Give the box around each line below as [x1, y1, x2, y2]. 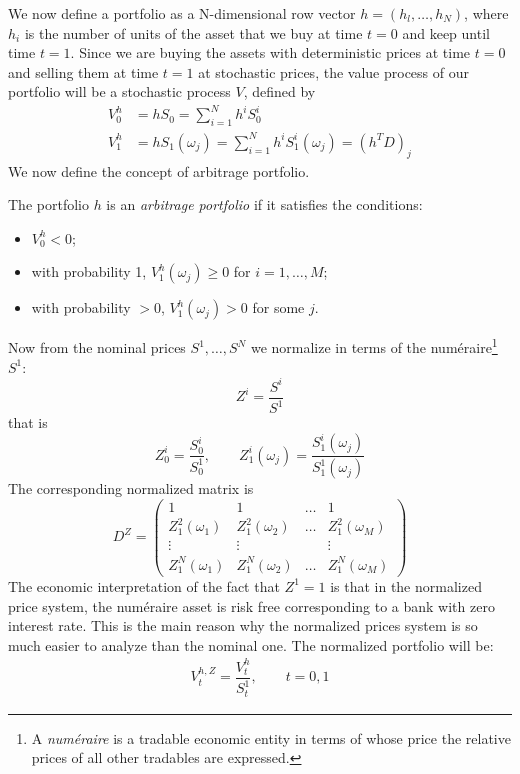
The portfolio [8, 194, 89, 215]
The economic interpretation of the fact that [8, 575, 280, 596]
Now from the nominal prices [8, 337, 186, 358]
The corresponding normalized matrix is [8, 478, 254, 499]
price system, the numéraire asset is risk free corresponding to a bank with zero [8, 595, 495, 616]
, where [464, 3, 509, 23]
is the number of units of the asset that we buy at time [24, 22, 363, 43]
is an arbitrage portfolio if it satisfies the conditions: [106, 194, 423, 215]
